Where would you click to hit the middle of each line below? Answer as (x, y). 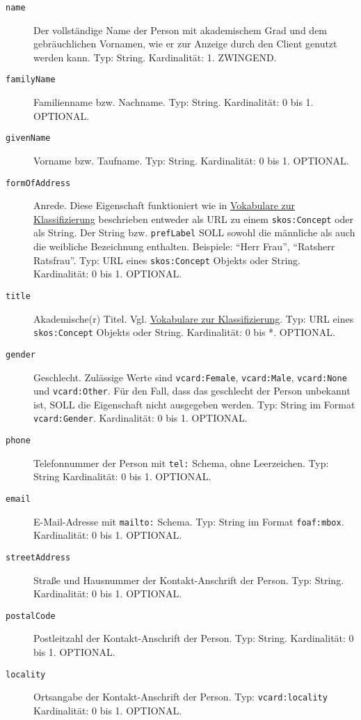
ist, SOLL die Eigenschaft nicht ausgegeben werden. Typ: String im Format (194, 404)
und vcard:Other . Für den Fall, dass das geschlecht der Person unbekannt (192, 391)
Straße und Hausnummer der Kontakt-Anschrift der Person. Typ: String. (189, 580)
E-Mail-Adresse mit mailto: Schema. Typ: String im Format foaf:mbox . (189, 521)
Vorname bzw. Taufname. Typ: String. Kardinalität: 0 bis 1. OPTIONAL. (191, 160)
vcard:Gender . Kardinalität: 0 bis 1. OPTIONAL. (141, 418)
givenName (28, 138)
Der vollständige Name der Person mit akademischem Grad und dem (180, 30)
